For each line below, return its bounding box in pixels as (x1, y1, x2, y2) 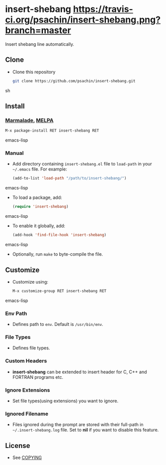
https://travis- (73, 3, 134, 15)
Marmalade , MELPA (5, 117, 54, 124)
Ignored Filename (5, 410, 48, 417)
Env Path (5, 310, 27, 317)
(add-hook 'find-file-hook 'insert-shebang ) (12, 233, 107, 238)
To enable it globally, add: (12, 223, 66, 229)
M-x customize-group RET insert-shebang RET (12, 288, 107, 294)
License (5, 441, 30, 450)
